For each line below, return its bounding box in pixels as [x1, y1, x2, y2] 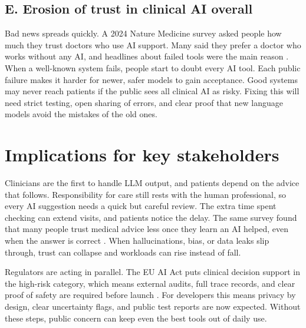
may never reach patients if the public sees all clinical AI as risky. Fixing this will [5, 85, 300, 97]
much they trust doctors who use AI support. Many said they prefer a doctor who [5, 38, 301, 51]
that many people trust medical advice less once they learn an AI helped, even [5, 223, 288, 235]
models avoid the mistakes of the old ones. [5, 108, 157, 120]
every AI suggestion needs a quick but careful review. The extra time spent [5, 200, 277, 212]
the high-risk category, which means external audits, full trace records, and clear [5, 277, 295, 289]
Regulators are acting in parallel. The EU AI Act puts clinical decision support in [5, 266, 300, 278]
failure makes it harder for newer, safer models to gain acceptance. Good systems [5, 73, 298, 85]
